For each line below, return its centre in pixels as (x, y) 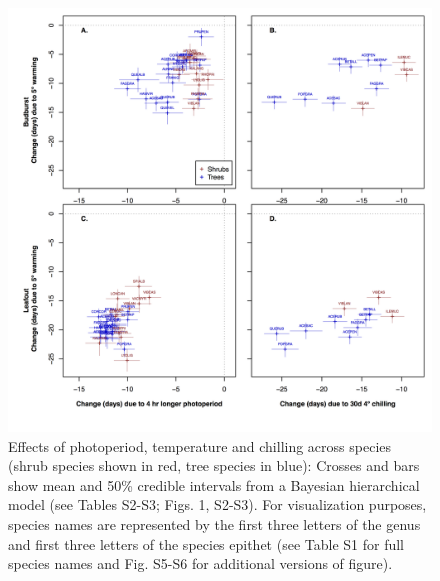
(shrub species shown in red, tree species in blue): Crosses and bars (214, 465)
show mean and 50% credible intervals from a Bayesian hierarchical (214, 484)
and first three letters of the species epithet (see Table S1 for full (206, 543)
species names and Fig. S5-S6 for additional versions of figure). (200, 563)
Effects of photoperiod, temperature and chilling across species (200, 445)
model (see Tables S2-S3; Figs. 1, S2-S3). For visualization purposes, (217, 504)
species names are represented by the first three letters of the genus (214, 523)
